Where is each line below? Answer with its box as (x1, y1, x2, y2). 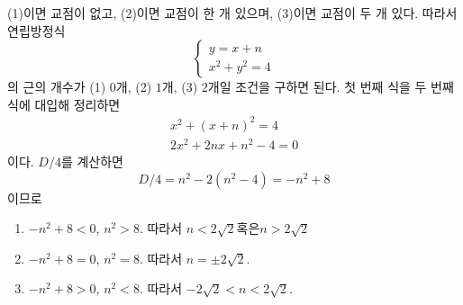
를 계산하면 (60, 152, 123, 171)
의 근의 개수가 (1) (7, 77, 106, 96)
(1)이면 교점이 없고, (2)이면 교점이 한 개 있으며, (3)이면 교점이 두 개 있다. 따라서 (7, 4, 458, 22)
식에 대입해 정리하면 (7, 94, 121, 113)
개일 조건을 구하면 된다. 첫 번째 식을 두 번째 (207, 77, 454, 96)
